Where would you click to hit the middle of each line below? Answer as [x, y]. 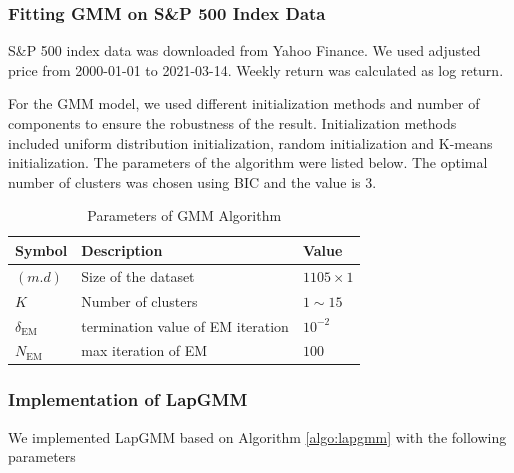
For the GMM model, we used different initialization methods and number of [244, 103]
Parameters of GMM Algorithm [184, 215]
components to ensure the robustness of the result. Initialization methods [232, 123]
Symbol [41, 249]
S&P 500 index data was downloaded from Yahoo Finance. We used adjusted [244, 50]
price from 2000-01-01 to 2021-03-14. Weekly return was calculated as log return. [256, 69]
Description [122, 249]
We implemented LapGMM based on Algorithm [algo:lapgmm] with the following [257, 436]
